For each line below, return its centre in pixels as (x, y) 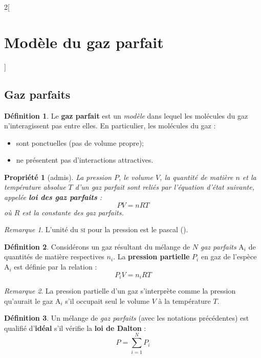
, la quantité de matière (197, 177)
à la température (184, 300)
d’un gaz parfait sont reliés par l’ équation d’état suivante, (165, 187)
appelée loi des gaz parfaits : (53, 197)
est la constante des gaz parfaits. (73, 212)
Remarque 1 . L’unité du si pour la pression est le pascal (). (96, 229)
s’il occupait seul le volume (107, 300)
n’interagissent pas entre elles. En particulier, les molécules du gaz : (110, 126)
